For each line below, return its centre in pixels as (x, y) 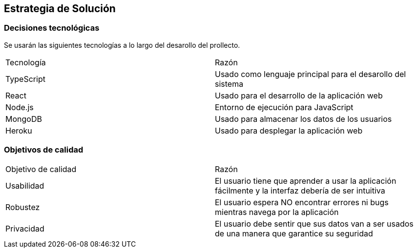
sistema (229, 84)
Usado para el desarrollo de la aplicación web (299, 95)
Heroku (19, 130)
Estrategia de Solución (60, 9)
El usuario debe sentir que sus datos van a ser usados (314, 223)
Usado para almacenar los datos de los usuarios (303, 119)
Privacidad (25, 228)
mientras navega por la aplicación (277, 212)
